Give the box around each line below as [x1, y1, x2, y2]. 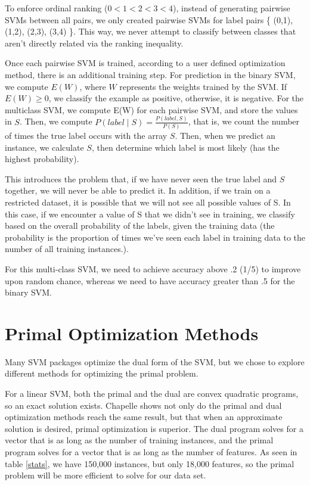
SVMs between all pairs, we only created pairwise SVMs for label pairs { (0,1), [5, 13, 293, 26]
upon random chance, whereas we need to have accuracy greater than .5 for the [5, 274, 295, 287]
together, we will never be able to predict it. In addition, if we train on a [5, 184, 271, 197]
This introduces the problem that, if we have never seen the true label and [5, 172, 277, 185]
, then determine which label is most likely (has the [91, 141, 280, 153]
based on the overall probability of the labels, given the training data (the [5, 219, 275, 232]
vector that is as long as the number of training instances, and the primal [5, 434, 274, 446]
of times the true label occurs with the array [5, 129, 168, 141]
